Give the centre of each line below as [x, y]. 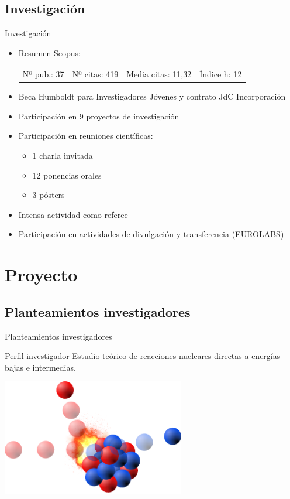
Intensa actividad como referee [73, 214]
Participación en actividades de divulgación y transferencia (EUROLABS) [151, 234]
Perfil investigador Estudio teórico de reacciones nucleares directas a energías [143, 356]
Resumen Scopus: [49, 52]
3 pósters [49, 195]
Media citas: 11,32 [159, 74]
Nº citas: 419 [95, 74]
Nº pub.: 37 [43, 74]
